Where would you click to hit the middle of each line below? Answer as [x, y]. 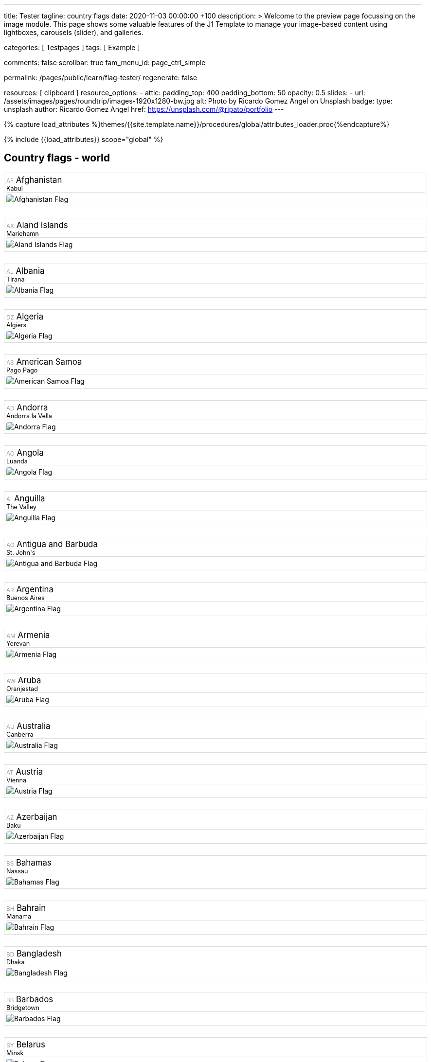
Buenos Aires [26, 598]
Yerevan [18, 643]
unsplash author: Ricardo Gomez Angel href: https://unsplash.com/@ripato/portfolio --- [144, 109]
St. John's [21, 552]
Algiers [17, 325]
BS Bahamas [29, 862]
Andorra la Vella [29, 416]
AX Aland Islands [37, 225]
